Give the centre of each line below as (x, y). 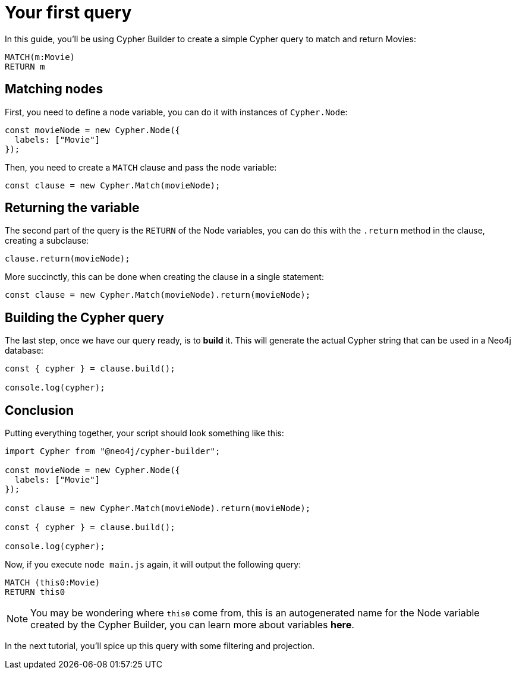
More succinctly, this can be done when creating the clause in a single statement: (164, 277)
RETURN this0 (35, 592)
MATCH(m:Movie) (40, 57)
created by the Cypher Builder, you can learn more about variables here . (192, 625)
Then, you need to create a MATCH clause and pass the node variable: (141, 167)
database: (24, 351)
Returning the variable (72, 208)
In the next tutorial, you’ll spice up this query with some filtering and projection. (160, 646)
